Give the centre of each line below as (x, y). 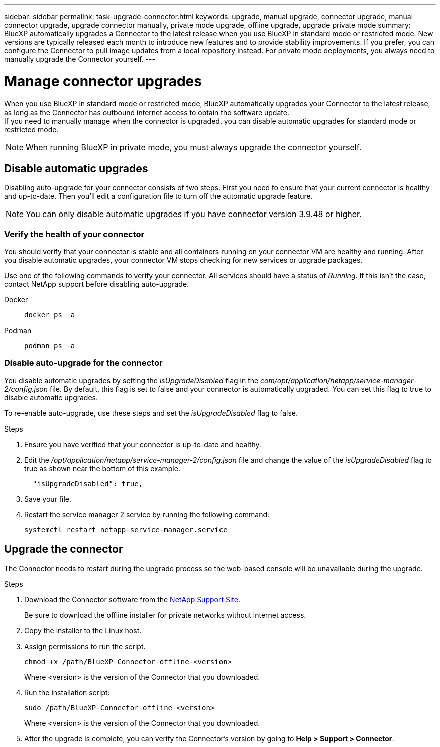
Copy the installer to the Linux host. (83, 630)
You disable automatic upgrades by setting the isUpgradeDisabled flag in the (131, 380)
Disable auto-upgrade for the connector (83, 363)
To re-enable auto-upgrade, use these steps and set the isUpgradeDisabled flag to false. (151, 413)
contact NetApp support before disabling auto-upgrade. (97, 284)
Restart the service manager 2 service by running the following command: (147, 514)
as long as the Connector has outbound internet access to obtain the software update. (147, 112)
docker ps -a (50, 315)
